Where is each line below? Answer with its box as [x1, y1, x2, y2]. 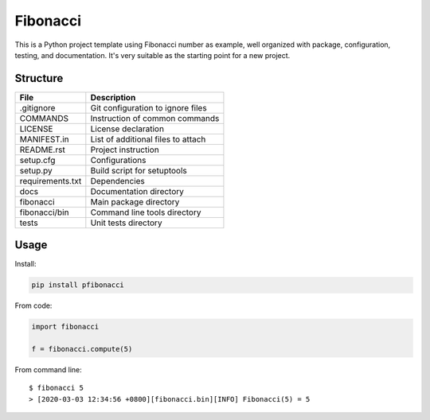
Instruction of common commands [90, 112, 220, 123]
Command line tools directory [90, 207, 201, 218]
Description [90, 91, 136, 103]
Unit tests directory [90, 217, 162, 228]
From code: [14, 301, 53, 310]
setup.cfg [19, 154, 56, 165]
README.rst [19, 144, 65, 155]
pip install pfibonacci [31, 281, 125, 290]
